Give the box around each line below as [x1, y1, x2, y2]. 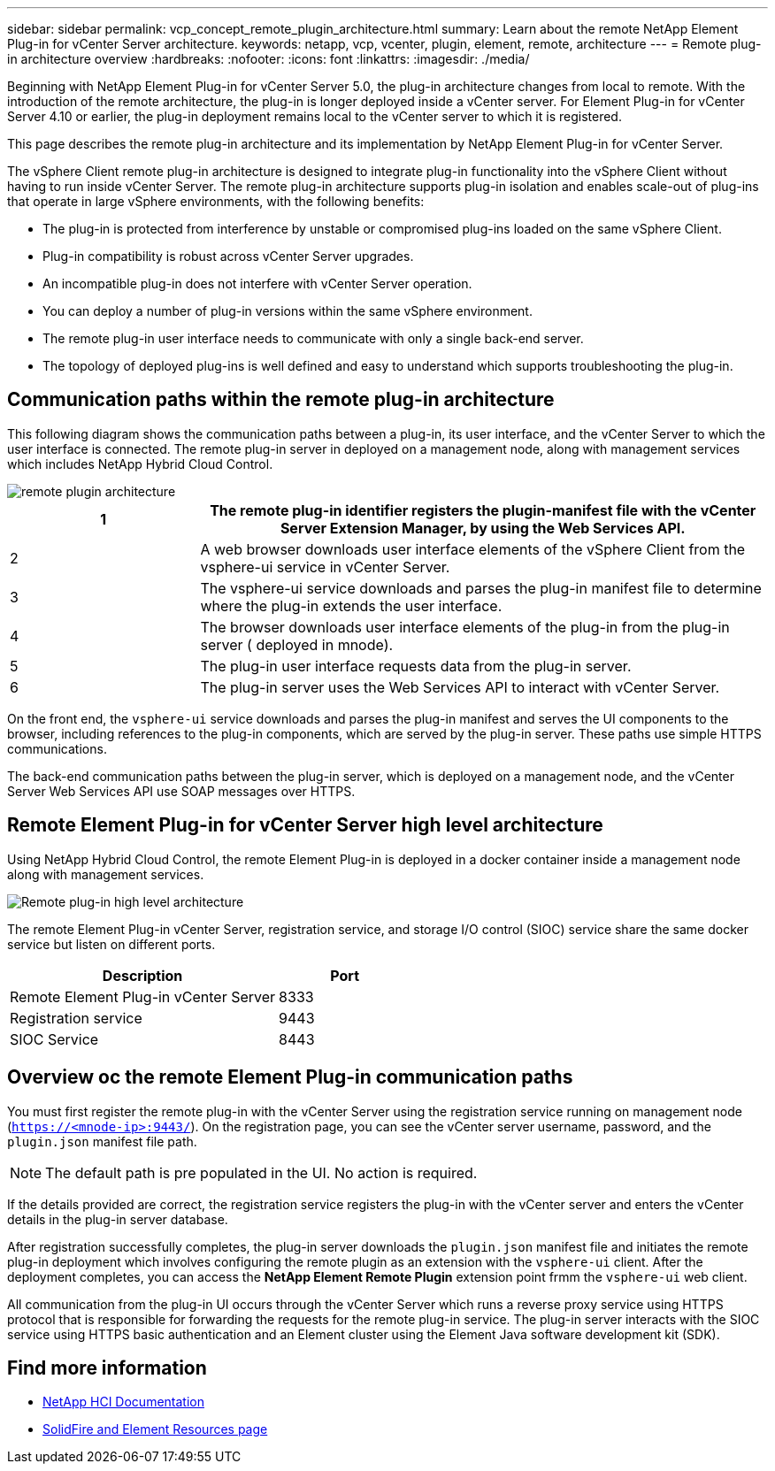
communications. [7, 740, 107, 756]
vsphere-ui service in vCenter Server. [200, 557, 450, 576]
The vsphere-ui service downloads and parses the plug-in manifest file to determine [200, 578, 762, 597]
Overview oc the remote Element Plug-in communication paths [7, 1066, 573, 1089]
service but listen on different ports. [7, 936, 216, 952]
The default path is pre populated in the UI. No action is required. [45, 1163, 478, 1182]
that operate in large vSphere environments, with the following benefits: [7, 194, 425, 209]
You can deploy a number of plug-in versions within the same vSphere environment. [42, 303, 533, 318]
